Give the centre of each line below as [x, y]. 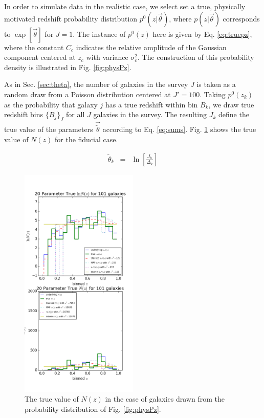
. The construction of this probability [196, 57]
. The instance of [99, 34]
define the [234, 114]
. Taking [213, 94]
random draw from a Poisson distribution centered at [87, 94]
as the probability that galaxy [51, 104]
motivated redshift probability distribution [71, 18]
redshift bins [24, 114]
